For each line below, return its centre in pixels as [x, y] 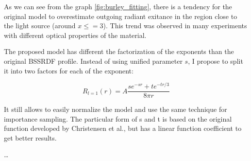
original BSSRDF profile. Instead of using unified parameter [93, 61]
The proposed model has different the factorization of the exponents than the [119, 51]
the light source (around [40, 26]
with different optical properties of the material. [75, 35]
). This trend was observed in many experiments [175, 26]
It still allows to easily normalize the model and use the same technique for [116, 109]
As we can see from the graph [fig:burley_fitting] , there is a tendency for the [118, 6]
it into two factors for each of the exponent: [69, 70]
